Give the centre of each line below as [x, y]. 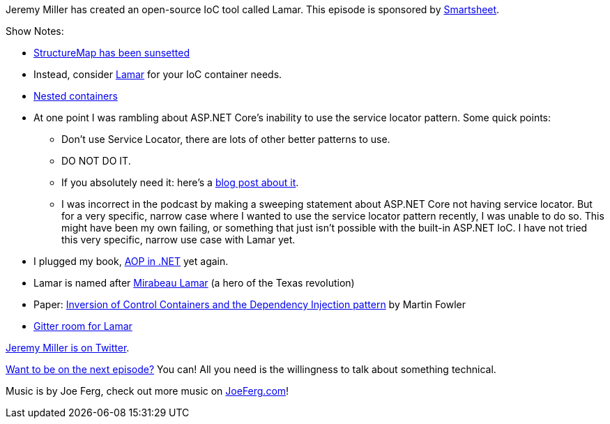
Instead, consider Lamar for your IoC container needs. [158, 74]
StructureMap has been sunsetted [112, 53]
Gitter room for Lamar [83, 326]
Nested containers [76, 96]
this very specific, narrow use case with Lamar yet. [178, 240]
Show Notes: [35, 31]
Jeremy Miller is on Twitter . [68, 348]
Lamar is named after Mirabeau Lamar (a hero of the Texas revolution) [194, 283]
